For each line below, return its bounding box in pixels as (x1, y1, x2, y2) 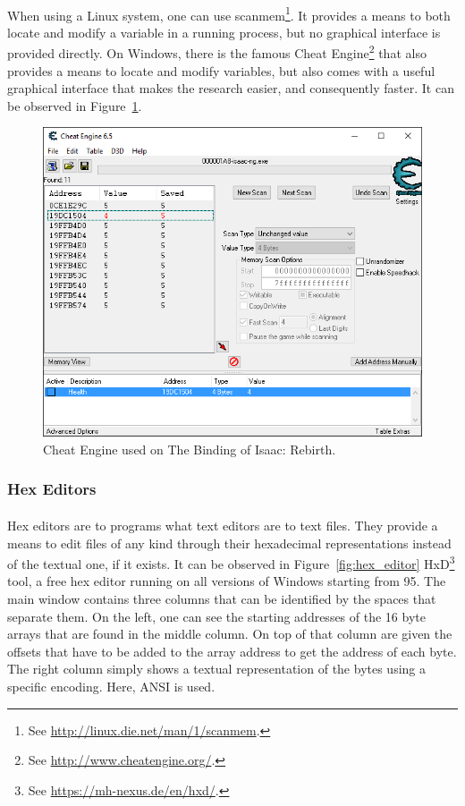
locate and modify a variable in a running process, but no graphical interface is (7, 22, 441, 41)
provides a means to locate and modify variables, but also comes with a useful (7, 61, 435, 80)
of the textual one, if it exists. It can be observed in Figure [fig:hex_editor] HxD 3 (7, 552, 455, 573)
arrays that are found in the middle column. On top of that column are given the (7, 624, 452, 643)
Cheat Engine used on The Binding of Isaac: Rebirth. (43, 439, 336, 458)
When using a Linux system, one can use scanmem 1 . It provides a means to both (7, 3, 451, 24)
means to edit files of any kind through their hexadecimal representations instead (7, 533, 452, 552)
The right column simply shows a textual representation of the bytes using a (7, 659, 427, 678)
